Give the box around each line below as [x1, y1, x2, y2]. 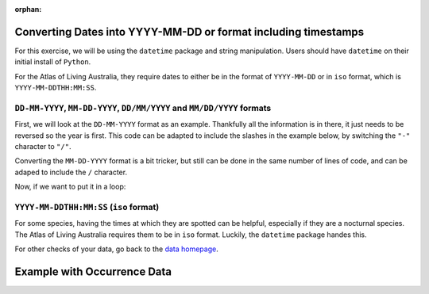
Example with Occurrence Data [14, 265, 172, 278]
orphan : [14, 5, 42, 13]
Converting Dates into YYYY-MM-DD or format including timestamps [14, 25, 365, 39]
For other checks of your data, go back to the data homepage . [14, 244, 218, 254]
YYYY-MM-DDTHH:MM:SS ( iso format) [14, 201, 160, 212]
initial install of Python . [14, 57, 91, 67]
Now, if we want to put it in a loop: [14, 182, 126, 192]
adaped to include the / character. [14, 167, 127, 177]
